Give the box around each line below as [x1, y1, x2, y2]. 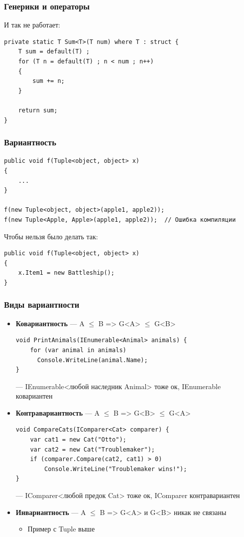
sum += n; [32, 77, 65, 85]
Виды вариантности [4, 298, 80, 311]
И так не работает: [4, 19, 60, 30]
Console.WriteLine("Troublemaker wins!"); [44, 465, 187, 473]
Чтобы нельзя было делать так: [4, 231, 98, 241]
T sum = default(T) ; [18, 48, 90, 55]
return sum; [18, 106, 58, 114]
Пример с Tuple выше [27, 524, 95, 534]
